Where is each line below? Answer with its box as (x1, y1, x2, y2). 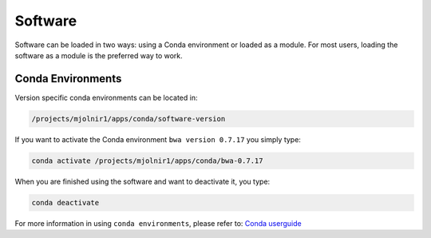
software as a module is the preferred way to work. (14, 50, 183, 60)
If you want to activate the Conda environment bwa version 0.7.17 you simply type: (14, 134, 301, 144)
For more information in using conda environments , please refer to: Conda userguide (14, 218, 302, 228)
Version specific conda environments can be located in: (14, 93, 198, 102)
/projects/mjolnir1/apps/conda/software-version (31, 114, 226, 123)
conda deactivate (31, 198, 100, 207)
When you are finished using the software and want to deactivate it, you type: (14, 177, 271, 186)
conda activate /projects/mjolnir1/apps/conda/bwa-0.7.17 (31, 156, 263, 165)
